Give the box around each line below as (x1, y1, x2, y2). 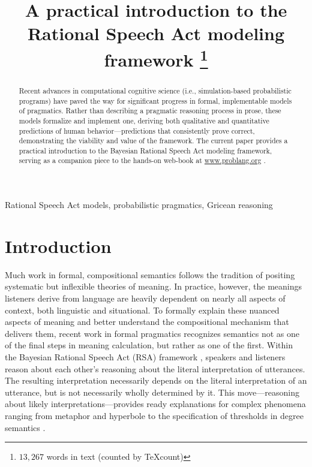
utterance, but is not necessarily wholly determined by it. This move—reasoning (5, 385, 299, 398)
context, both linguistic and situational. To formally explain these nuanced (5, 303, 280, 316)
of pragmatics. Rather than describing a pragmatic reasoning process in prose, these (19, 106, 281, 116)
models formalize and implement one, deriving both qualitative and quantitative (19, 115, 269, 125)
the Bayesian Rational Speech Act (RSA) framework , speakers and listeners (5, 351, 286, 363)
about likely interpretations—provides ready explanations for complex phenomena (5, 397, 306, 410)
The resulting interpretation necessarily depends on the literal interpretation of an (5, 374, 307, 387)
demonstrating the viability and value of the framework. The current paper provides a (19, 135, 288, 146)
